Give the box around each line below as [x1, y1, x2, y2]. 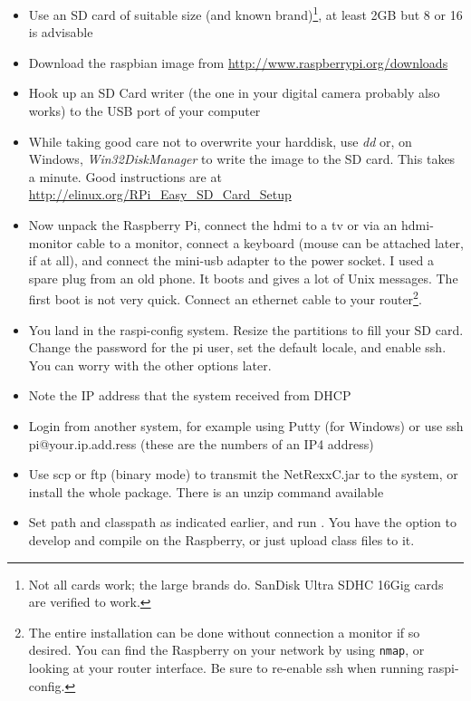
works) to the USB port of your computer [28, 101, 261, 120]
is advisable [28, 23, 93, 42]
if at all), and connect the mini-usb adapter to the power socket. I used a [28, 251, 434, 270]
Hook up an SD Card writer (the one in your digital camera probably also [28, 83, 440, 102]
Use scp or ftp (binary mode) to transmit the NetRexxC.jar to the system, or [28, 465, 458, 484]
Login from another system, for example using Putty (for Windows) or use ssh [28, 417, 464, 435]
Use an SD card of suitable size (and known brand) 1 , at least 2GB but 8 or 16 [28, 3, 463, 24]
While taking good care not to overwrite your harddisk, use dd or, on [28, 131, 412, 150]
